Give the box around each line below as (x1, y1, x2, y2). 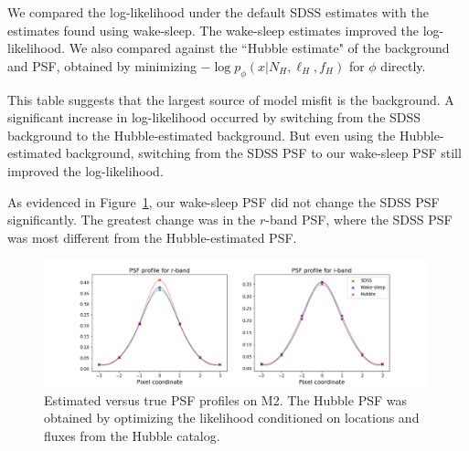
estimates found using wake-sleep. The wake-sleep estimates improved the (7, 20, 420, 39)
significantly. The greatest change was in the (7, 210, 256, 229)
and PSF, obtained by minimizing (7, 56, 197, 75)
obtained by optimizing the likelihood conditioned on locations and (44, 408, 420, 427)
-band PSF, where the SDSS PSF (265, 210, 453, 229)
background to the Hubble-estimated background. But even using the (7, 125, 396, 144)
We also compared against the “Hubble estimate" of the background (69, 38, 450, 58)
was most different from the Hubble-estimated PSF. (7, 227, 297, 246)
